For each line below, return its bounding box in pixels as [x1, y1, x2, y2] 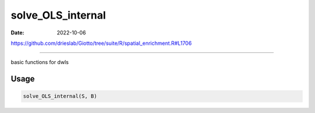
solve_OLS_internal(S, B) [23, 93, 97, 100]
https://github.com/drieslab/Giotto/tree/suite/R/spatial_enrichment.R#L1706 [10, 40, 192, 47]
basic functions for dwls [10, 59, 69, 66]
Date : [10, 29, 24, 36]
